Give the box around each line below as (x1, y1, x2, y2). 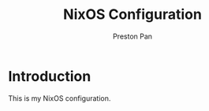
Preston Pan (113, 31, 152, 41)
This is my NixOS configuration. (8, 93, 111, 103)
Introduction (8, 67, 91, 85)
